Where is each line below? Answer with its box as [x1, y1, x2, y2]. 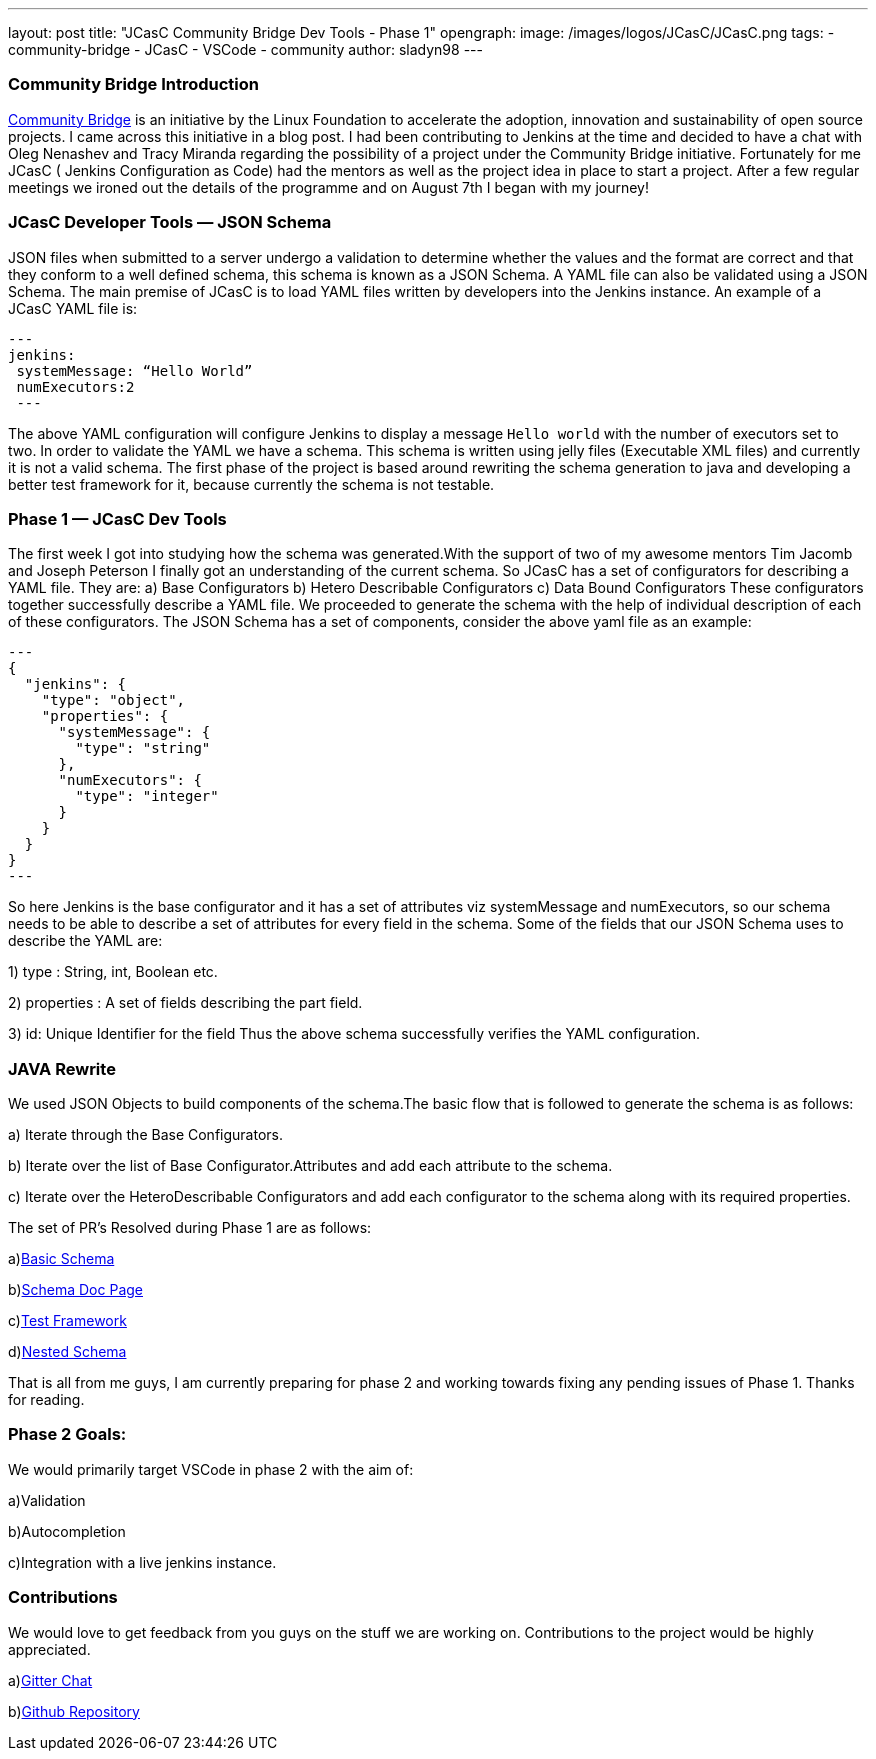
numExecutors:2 [16, 378, 135, 395]
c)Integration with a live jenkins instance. [8, 1553, 277, 1571]
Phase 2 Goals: [8, 1424, 127, 1445]
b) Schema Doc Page [8, 1281, 143, 1298]
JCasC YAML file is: [8, 299, 138, 317]
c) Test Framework [8, 1312, 127, 1329]
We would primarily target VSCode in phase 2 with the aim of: [8, 1460, 414, 1478]
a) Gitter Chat [8, 1671, 93, 1689]
